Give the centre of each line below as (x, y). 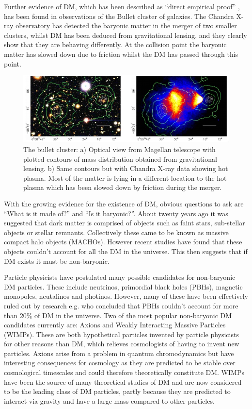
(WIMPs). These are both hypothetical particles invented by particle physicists (121, 334)
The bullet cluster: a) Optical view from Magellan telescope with (119, 149)
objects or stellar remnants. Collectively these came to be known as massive (116, 232)
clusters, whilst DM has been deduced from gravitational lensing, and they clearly (126, 35)
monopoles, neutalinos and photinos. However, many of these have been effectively (126, 296)
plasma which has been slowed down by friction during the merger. (123, 187)
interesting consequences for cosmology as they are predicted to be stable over (120, 363)
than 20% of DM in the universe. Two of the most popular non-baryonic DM (118, 315)
